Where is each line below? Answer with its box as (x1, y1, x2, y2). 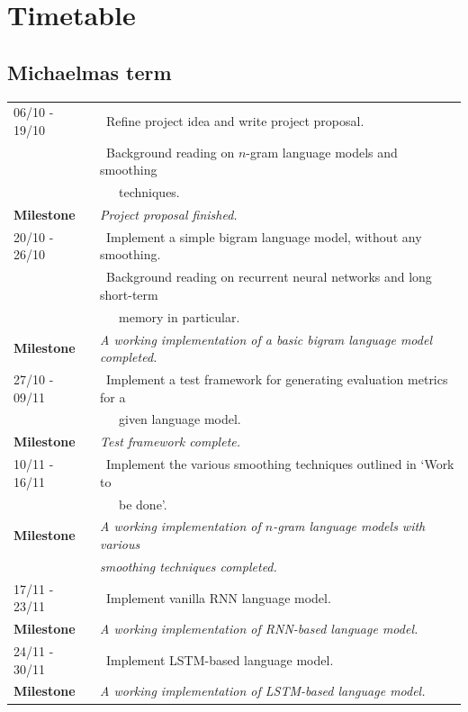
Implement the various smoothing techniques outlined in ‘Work (106, 455, 454, 473)
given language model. (119, 410, 241, 428)
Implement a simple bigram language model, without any (106, 227, 422, 246)
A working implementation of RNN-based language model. (100, 619, 418, 638)
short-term (100, 284, 158, 303)
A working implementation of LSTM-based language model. (100, 681, 426, 700)
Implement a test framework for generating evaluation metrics (106, 370, 448, 389)
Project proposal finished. (100, 205, 238, 224)
